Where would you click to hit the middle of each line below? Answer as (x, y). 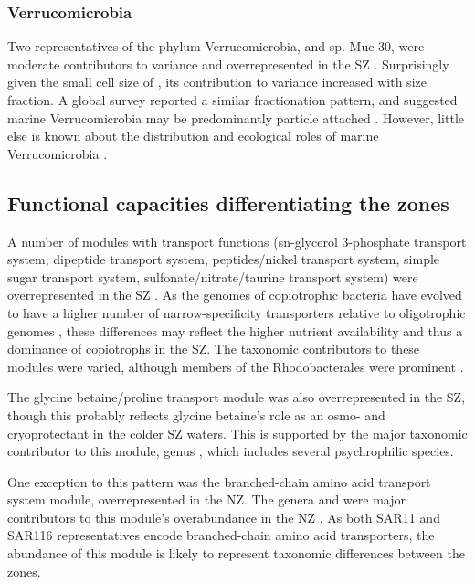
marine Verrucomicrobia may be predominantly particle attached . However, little (236, 117)
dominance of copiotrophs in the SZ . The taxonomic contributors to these (214, 349)
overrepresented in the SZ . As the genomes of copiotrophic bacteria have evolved (235, 295)
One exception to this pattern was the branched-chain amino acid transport (219, 481)
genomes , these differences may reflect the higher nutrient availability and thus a (235, 330)
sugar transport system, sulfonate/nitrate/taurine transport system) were (213, 276)
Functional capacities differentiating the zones (228, 202)
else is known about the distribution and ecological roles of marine (193, 136)
